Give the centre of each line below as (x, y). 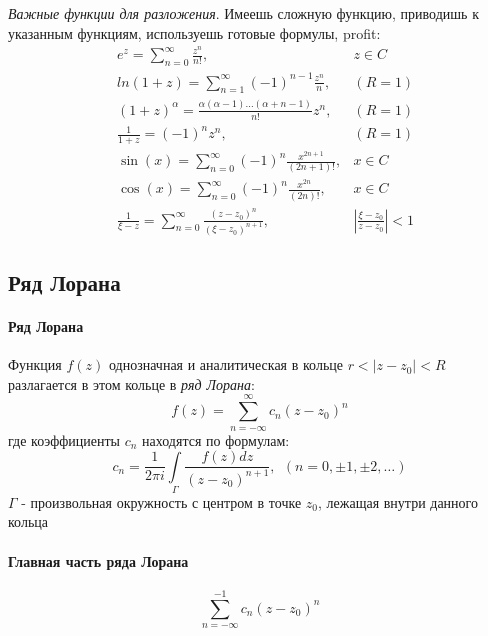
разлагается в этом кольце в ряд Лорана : (131, 383)
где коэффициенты (64, 439)
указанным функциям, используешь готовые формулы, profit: (194, 32)
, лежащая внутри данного (398, 501)
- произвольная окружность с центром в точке (161, 501)
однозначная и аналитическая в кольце (225, 364)
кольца (28, 521)
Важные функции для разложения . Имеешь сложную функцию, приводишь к (243, 13)
